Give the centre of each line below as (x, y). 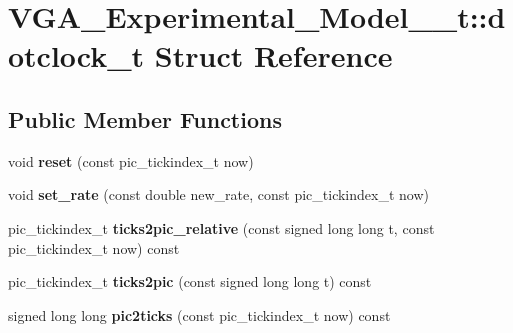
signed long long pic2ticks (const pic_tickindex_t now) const (199, 314)
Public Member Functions (145, 118)
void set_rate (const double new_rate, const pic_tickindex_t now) (218, 194)
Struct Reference (273, 55)
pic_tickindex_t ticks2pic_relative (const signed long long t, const (221, 227)
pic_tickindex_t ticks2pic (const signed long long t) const (190, 281)
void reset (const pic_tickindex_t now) (131, 160)
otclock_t (76, 55)
